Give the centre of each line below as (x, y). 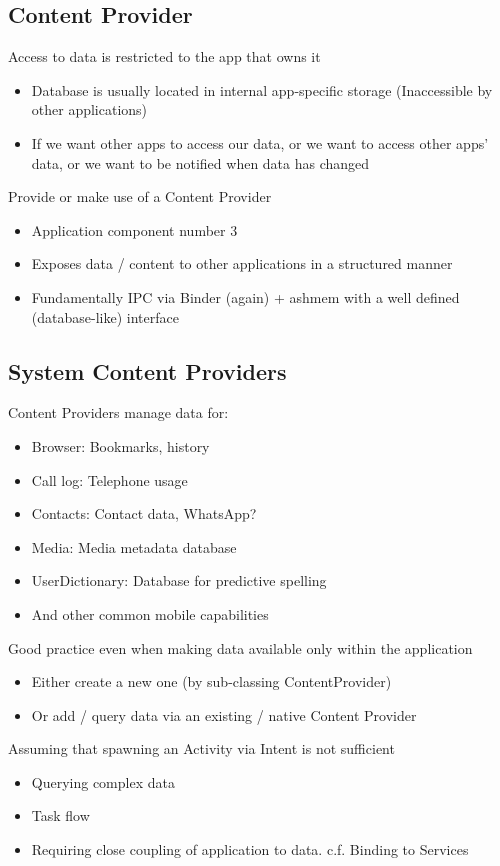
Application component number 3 (134, 229)
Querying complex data (103, 781)
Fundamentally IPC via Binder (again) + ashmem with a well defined (245, 296)
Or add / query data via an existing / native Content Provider (224, 714)
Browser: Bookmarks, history (120, 445)
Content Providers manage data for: (118, 412)
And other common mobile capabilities (150, 613)
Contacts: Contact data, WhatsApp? (144, 513)
